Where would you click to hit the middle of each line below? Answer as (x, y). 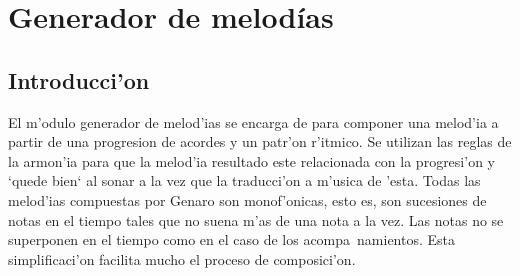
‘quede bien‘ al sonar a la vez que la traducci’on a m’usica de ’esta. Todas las (244, 180)
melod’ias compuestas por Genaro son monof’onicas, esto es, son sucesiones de (247, 199)
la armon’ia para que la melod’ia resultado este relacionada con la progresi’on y (251, 160)
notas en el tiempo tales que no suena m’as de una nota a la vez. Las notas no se (256, 219)
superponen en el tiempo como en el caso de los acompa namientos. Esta (232, 239)
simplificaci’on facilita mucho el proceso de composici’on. (182, 258)
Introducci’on (79, 79)
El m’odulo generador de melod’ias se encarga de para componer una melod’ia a (253, 121)
